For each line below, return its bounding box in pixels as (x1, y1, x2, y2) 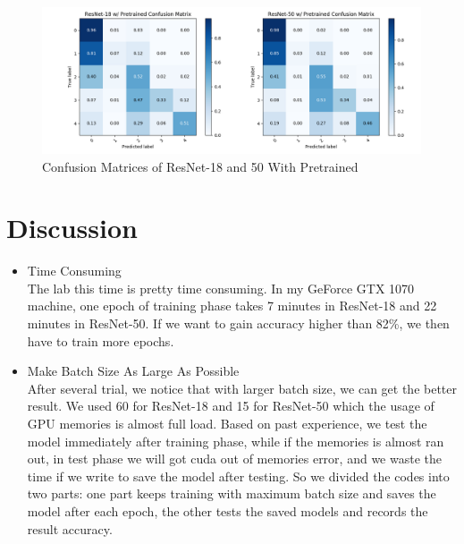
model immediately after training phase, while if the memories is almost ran (27, 431, 444, 450)
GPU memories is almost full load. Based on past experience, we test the (27, 414, 427, 433)
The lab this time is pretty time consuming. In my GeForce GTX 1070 (27, 278, 415, 297)
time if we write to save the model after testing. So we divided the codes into (27, 466, 450, 485)
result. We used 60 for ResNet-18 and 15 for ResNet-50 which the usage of (27, 396, 434, 415)
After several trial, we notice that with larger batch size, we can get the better (27, 378, 458, 397)
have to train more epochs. (27, 331, 174, 350)
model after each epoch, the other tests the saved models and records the (27, 502, 428, 520)
